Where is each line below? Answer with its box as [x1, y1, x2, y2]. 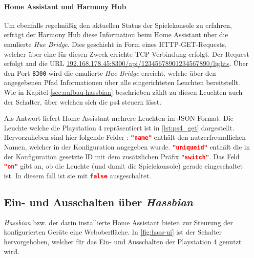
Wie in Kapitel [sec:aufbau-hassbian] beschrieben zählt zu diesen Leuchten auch [4, 87, 243, 97]
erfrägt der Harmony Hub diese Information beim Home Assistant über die [4, 29, 228, 40]
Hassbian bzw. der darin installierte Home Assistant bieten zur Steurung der [4, 217, 233, 227]
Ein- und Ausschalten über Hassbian [4, 194, 193, 210]
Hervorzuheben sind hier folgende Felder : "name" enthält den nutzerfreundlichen [4, 132, 246, 142]
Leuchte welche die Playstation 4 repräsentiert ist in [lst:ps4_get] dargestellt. [4, 122, 234, 132]
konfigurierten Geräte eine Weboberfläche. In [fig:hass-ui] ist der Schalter [4, 227, 222, 237]
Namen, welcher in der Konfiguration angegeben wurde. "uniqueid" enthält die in [4, 142, 250, 152]
